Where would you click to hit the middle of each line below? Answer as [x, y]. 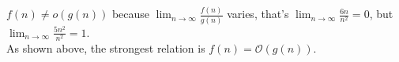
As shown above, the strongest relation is [106, 47]
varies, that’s [258, 14]
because [131, 14]
